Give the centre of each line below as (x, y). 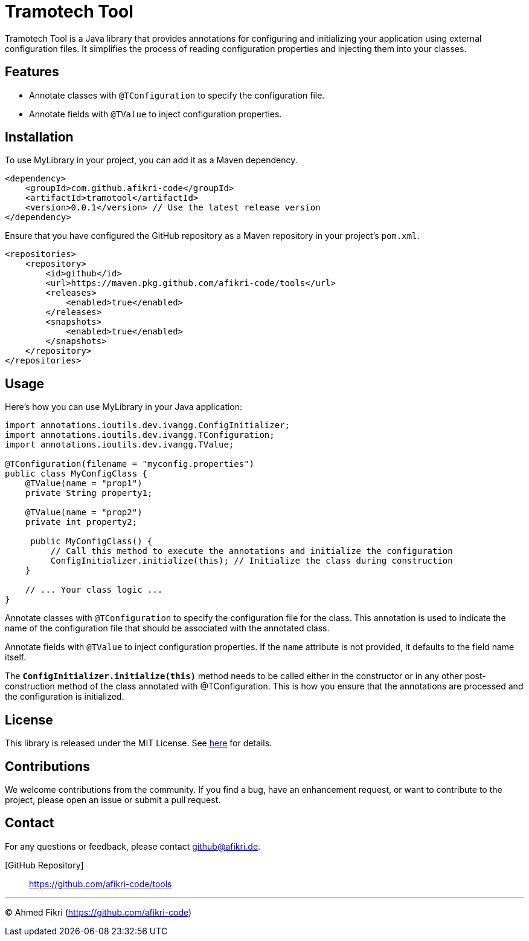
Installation (39, 137)
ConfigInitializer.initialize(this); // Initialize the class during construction (252, 561)
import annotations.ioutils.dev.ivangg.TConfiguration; (140, 435)
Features (32, 72)
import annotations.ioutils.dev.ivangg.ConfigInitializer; (148, 425)
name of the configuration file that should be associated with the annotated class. (167, 628)
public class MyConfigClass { (76, 474)
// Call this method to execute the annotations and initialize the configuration (252, 551)
